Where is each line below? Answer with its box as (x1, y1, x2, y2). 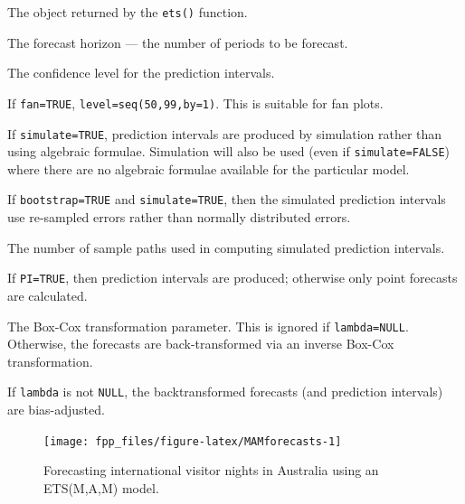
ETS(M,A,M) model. (43, 478, 159, 497)
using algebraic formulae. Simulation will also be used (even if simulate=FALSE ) (7, 142, 451, 161)
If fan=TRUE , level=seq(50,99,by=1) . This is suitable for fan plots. (7, 93, 384, 112)
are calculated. (7, 285, 88, 304)
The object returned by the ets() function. (7, 3, 248, 21)
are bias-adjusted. (7, 400, 105, 418)
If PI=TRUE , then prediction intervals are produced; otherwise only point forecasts (7, 268, 458, 287)
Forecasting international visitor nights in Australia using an (43, 461, 379, 480)
